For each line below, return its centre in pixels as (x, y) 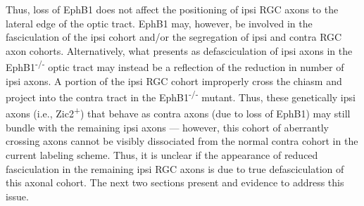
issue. (17, 196)
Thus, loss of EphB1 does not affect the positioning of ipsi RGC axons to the (172, 9)
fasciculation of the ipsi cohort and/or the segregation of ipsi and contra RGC (174, 37)
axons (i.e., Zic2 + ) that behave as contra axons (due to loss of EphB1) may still (178, 112)
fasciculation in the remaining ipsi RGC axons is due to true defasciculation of (175, 168)
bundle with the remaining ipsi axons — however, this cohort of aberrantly (167, 127)
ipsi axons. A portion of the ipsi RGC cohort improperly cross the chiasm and (174, 81)
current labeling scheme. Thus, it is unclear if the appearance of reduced (162, 154)
